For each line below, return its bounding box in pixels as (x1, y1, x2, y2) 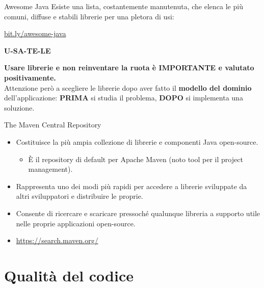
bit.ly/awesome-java (4, 28, 66, 39)
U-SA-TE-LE (4, 45, 51, 56)
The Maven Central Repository (4, 119, 101, 130)
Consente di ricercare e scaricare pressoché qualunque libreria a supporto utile (16, 207, 260, 218)
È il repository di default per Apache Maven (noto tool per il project (28, 153, 243, 164)
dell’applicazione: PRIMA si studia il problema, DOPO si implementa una (4, 92, 243, 103)
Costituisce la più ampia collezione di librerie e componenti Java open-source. (16, 136, 258, 147)
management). (28, 164, 73, 174)
